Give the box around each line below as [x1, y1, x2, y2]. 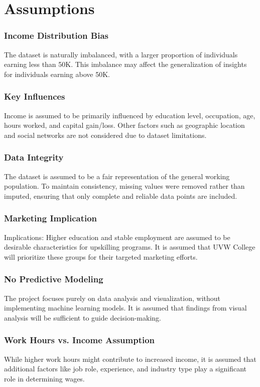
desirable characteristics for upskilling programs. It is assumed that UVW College [4, 242, 255, 252]
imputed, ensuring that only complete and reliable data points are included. [4, 190, 237, 201]
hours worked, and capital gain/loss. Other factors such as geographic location [4, 120, 245, 130]
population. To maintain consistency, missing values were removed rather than [4, 181, 245, 191]
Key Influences [4, 90, 65, 103]
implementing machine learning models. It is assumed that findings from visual [4, 302, 247, 313]
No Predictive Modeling [4, 273, 103, 285]
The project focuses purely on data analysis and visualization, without [4, 292, 221, 303]
